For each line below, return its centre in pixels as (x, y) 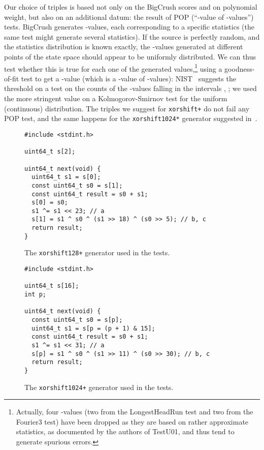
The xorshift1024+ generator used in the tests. (99, 387)
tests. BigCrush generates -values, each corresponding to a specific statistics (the (129, 27)
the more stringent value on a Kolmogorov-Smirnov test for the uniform (116, 98)
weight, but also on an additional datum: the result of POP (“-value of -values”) (129, 17)
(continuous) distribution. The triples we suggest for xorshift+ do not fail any (127, 108)
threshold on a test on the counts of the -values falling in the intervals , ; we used (130, 88)
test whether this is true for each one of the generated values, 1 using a (113, 68)
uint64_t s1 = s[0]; (66, 177)
